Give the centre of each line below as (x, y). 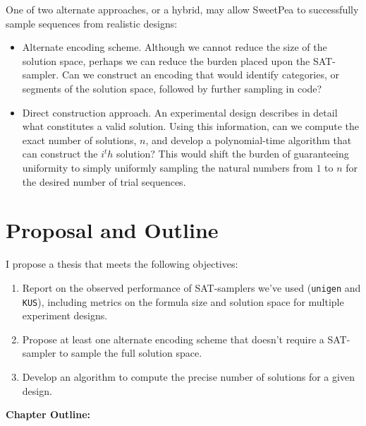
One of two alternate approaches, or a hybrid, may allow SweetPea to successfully (182, 9)
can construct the (60, 154)
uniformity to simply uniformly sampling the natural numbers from (167, 167)
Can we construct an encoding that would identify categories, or (200, 75)
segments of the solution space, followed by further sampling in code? (172, 88)
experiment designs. (65, 315)
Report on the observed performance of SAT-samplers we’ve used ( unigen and (191, 287)
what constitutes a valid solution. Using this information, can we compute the (190, 126)
